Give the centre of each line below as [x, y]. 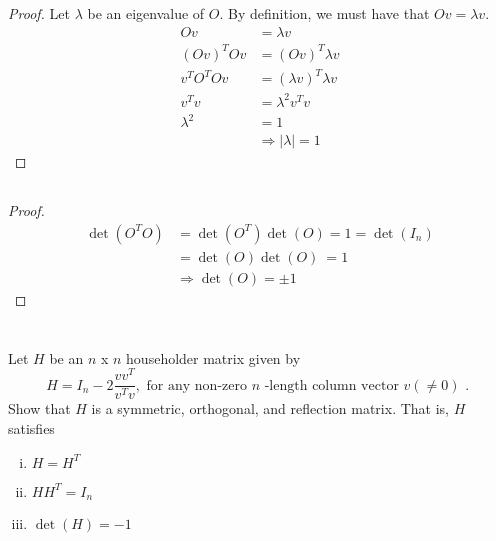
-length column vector [331, 385]
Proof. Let [39, 13]
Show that [39, 408]
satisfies [31, 427]
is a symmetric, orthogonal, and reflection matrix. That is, [270, 408]
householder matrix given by [213, 357]
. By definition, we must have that [324, 13]
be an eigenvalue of [146, 13]
